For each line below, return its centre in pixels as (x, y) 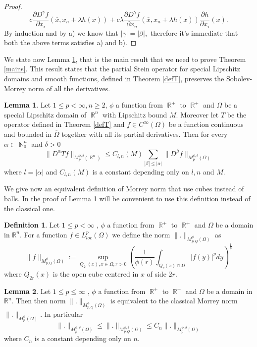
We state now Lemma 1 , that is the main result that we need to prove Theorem (125, 59)
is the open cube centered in (96, 273)
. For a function (43, 234)
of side (156, 273)
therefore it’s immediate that (194, 32)
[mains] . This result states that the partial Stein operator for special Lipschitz (122, 69)
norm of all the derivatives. (69, 88)
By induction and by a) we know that (61, 32)
